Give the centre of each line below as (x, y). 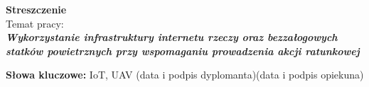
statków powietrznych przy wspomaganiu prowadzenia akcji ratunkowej (183, 51)
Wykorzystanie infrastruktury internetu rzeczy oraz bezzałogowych (172, 37)
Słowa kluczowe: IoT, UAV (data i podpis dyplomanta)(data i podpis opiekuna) (185, 75)
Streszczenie (36, 9)
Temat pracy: (35, 23)
